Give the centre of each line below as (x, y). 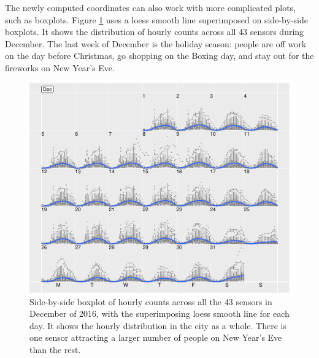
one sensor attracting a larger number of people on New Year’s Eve (156, 337)
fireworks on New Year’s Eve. (60, 67)
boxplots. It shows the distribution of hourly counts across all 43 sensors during (155, 32)
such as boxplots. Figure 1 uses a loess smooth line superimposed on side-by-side (156, 19)
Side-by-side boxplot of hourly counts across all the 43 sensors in (151, 301)
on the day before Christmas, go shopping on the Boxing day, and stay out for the (159, 56)
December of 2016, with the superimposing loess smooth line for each (159, 313)
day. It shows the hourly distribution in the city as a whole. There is (158, 325)
